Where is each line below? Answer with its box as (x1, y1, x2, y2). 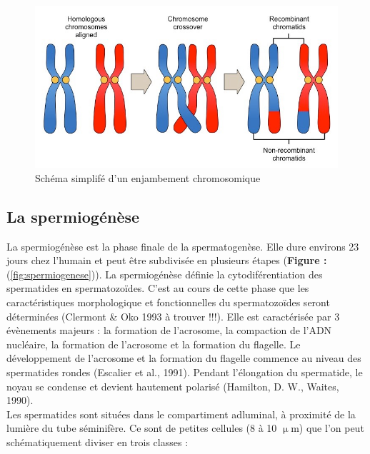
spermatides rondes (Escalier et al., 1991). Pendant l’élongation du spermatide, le (6, 365, 363, 380)
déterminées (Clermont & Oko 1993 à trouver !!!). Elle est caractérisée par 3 (6, 308, 340, 323)
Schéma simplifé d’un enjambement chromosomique (35, 170, 261, 185)
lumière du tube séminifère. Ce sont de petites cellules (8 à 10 (6, 420, 277, 435)
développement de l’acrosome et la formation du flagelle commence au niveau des (6, 350, 361, 365)
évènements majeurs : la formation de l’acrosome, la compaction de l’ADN (6, 323, 332, 338)
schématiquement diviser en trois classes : (6, 435, 189, 449)
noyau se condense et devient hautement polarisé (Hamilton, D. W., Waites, (6, 378, 339, 393)
